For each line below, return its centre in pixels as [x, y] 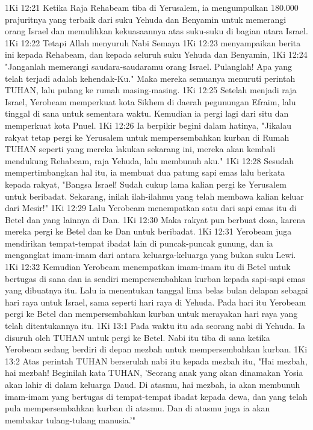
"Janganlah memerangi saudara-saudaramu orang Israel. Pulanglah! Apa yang [149, 66]
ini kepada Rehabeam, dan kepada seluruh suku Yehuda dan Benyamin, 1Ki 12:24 [156, 54]
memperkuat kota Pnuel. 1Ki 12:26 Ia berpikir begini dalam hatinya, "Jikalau [148, 125]
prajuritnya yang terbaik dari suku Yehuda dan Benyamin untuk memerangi [146, 19]
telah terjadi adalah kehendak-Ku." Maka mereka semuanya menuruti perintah [150, 78]
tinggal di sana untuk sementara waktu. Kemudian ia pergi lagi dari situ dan [147, 113]
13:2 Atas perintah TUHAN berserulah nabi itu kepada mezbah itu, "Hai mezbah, [156, 361]
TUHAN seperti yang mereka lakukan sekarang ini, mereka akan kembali [140, 149]
